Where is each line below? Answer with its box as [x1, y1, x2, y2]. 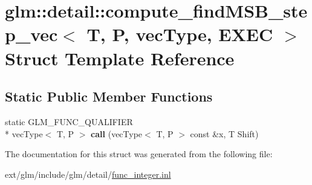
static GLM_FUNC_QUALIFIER [5, 115, 133, 128]
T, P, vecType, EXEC [86, 22, 273, 47]
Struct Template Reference [5, 45, 235, 70]
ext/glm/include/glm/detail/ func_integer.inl [5, 167, 171, 180]
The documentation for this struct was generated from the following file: [5, 148, 273, 160]
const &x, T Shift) [190, 127, 259, 140]
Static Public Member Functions [5, 87, 213, 106]
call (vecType [91, 127, 143, 140]
